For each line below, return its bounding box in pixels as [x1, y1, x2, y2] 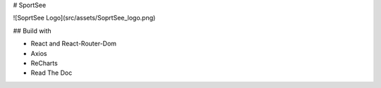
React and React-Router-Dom [30, 39, 116, 48]
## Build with [13, 27, 52, 35]
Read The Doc [30, 68, 73, 77]
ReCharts [30, 59, 58, 67]
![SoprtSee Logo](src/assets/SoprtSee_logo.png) [13, 14, 156, 22]
